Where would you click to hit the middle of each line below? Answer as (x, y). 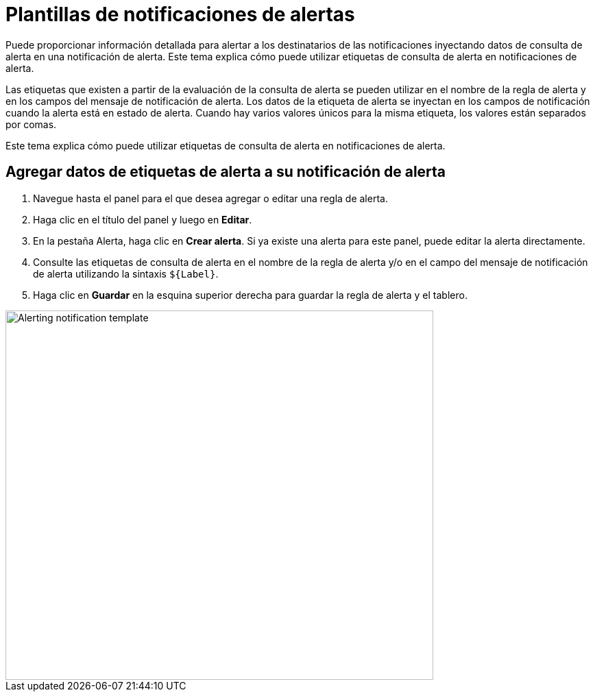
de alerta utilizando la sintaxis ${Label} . (126, 273)
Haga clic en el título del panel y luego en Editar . (143, 219)
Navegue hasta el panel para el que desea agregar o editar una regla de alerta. (210, 198)
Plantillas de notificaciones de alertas (180, 14)
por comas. (31, 124)
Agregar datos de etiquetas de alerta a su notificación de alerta (226, 172)
